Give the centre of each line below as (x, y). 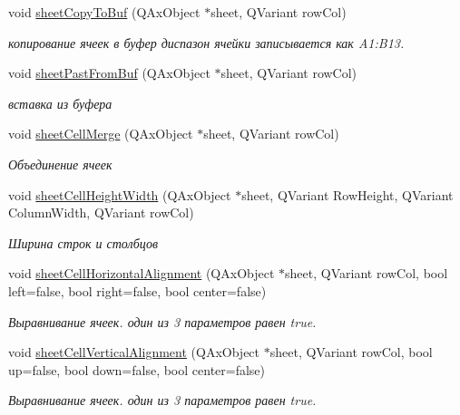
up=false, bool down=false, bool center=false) (137, 369)
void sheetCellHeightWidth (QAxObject (120, 194)
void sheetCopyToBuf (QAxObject (104, 12)
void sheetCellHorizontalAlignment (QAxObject (142, 273)
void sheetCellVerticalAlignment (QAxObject (134, 352)
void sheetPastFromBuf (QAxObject (109, 73)
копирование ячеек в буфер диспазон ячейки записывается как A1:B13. (206, 42)
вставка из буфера (60, 103)
